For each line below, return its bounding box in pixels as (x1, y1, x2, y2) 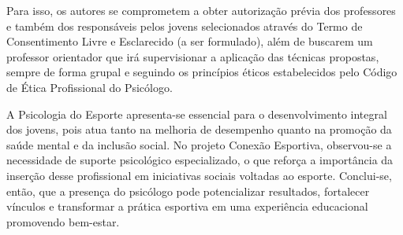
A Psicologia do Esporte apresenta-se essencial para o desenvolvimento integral (6, 105, 387, 122)
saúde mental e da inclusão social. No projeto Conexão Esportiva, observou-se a (6, 136, 392, 152)
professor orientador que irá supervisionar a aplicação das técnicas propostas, (6, 48, 379, 64)
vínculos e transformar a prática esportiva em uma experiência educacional (6, 198, 368, 215)
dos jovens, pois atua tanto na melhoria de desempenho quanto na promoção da (6, 121, 392, 138)
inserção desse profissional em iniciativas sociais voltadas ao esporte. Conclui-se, (6, 167, 392, 183)
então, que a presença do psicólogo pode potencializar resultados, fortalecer (6, 182, 370, 199)
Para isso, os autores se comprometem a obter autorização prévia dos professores (6, 2, 396, 18)
